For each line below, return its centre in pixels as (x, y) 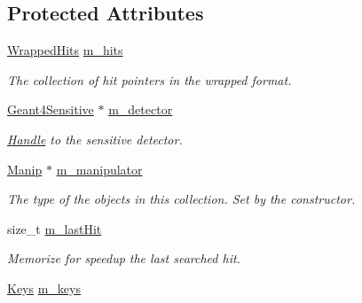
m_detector (141, 109)
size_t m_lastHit (55, 228)
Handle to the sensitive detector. (95, 139)
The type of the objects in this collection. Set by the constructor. (181, 199)
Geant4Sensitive (51, 109)
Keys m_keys (44, 287)
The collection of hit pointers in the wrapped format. (150, 79)
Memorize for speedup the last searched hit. (124, 258)
